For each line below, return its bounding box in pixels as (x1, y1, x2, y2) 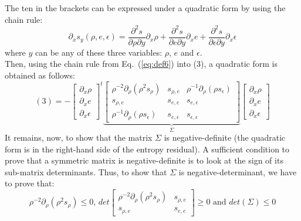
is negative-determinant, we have (178, 165, 297, 178)
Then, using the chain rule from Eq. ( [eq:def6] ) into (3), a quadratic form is (5, 57, 278, 70)
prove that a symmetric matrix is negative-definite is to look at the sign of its (5, 154, 283, 166)
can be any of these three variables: (35, 46, 163, 58)
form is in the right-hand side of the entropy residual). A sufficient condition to (5, 142, 290, 155)
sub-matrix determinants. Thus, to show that (5, 165, 167, 178)
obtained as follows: (5, 69, 75, 81)
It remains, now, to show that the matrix (5, 131, 153, 144)
